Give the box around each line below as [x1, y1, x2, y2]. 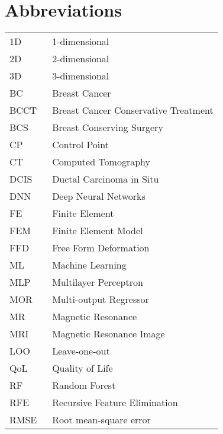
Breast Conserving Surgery [52, 120, 163, 135]
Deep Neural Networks [52, 189, 146, 203]
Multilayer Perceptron [52, 275, 143, 289]
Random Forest [52, 378, 116, 392]
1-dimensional [52, 34, 109, 49]
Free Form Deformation [52, 241, 150, 255]
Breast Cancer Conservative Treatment [52, 103, 214, 117]
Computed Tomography [52, 155, 150, 169]
